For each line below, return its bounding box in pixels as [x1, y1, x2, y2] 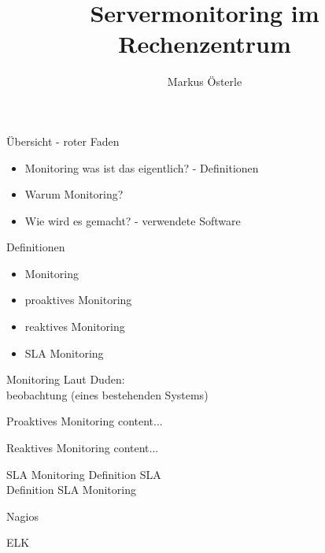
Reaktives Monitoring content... [6, 440, 159, 456]
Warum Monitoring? [24, 186, 124, 202]
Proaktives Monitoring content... [6, 413, 163, 429]
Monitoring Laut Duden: [6, 371, 125, 388]
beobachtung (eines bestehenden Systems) [6, 386, 209, 403]
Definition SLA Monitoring [6, 481, 136, 498]
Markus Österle [167, 73, 242, 90]
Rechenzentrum [118, 28, 291, 60]
